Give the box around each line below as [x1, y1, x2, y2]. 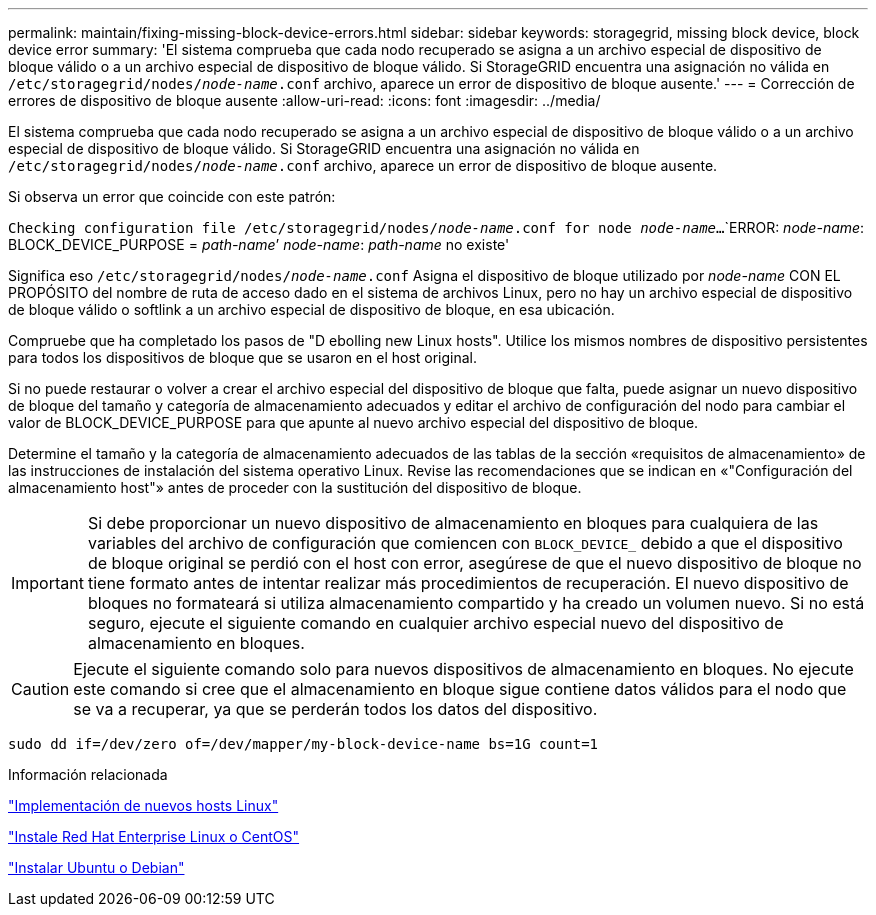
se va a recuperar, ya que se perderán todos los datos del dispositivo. [73, 699, 598, 719]
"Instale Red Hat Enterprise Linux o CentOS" [8, 828, 300, 845]
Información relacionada [8, 766, 168, 783]
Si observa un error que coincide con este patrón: [8, 188, 336, 205]
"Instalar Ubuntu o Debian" [8, 859, 185, 876]
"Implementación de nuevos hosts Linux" [8, 797, 279, 814]
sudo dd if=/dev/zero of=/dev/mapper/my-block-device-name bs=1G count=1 [8, 736, 599, 752]
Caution [11, 679, 70, 699]
